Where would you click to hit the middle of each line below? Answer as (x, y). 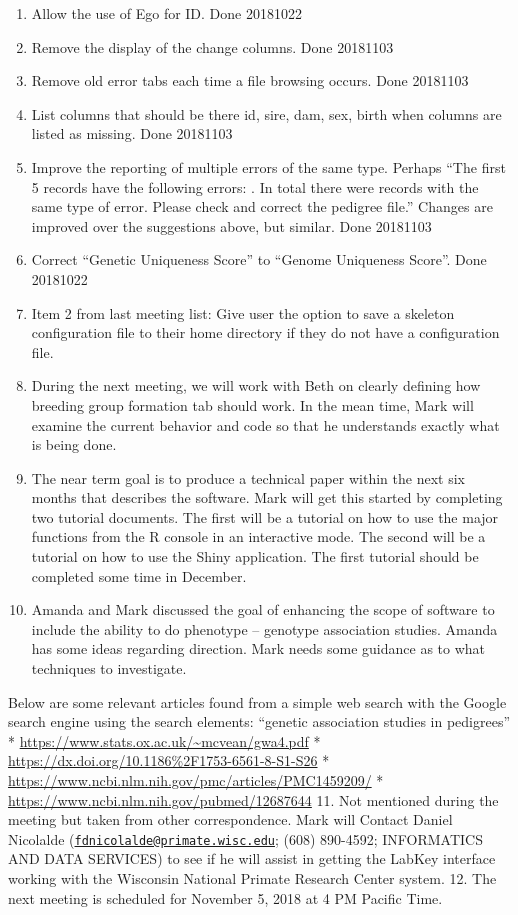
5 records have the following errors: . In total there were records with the (255, 186)
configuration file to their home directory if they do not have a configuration (265, 332)
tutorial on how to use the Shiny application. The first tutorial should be (255, 556)
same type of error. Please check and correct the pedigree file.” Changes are (262, 206)
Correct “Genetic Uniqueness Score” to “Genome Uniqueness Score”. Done (259, 259)
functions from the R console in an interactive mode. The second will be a (258, 536)
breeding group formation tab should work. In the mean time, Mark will (252, 404)
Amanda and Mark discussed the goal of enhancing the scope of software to (263, 609)
